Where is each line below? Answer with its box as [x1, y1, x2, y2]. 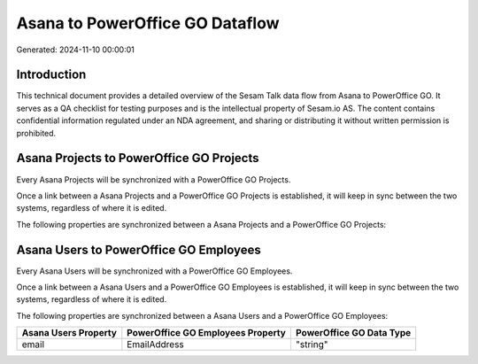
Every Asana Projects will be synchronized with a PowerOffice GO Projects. [16, 174, 291, 185]
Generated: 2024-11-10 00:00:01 [16, 44, 135, 55]
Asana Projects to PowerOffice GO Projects [16, 151, 259, 166]
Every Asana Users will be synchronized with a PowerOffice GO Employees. [16, 266, 293, 276]
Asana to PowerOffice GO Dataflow [16, 13, 280, 33]
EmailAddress [127, 338, 185, 351]
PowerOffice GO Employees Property [127, 327, 287, 339]
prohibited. [16, 128, 57, 138]
